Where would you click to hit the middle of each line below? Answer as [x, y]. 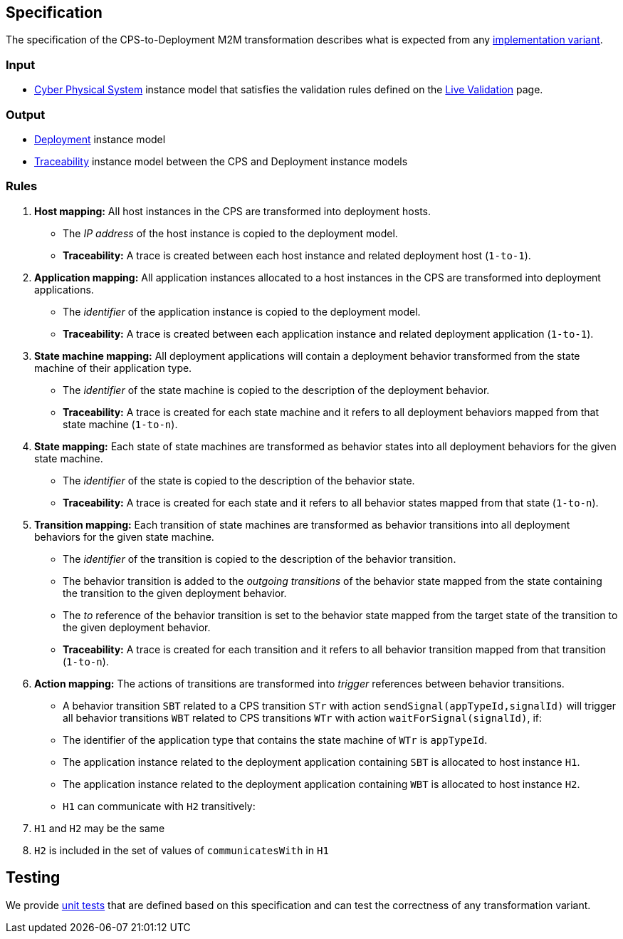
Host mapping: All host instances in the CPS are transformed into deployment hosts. [233, 211]
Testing [33, 878]
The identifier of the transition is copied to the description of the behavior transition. [260, 559]
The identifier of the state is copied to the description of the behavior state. [239, 480]
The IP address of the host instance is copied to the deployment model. [230, 233]
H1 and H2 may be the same [100, 828]
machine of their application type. [113, 368]
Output [26, 114]
